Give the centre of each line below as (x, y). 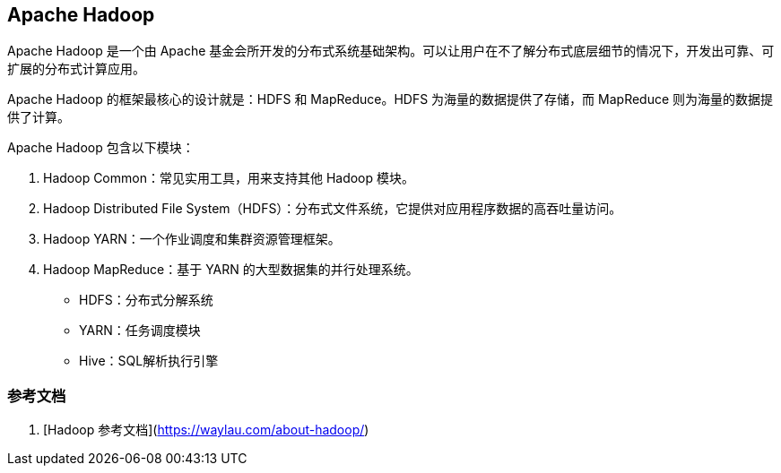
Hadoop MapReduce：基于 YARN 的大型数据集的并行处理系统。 (231, 270)
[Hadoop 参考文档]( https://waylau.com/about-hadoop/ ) (206, 430)
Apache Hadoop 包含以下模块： (101, 148)
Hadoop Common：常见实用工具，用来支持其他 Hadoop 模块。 (229, 178)
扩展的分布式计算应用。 (76, 69)
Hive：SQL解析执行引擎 (149, 361)
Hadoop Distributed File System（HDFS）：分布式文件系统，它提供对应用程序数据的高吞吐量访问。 (333, 209)
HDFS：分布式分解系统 (146, 300)
